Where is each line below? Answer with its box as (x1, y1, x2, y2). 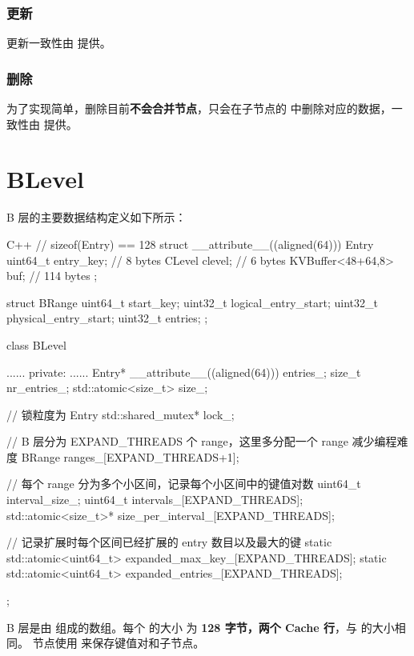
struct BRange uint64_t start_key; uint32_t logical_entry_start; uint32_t (6, 294, 378, 310)
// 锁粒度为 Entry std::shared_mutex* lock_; (6, 406, 235, 422)
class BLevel (6, 336, 66, 353)
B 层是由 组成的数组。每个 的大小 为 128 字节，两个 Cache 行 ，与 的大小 (6, 618, 395, 635)
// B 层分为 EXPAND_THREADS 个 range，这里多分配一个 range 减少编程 (6, 433, 397, 450)
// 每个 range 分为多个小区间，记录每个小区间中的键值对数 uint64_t (6, 475, 361, 492)
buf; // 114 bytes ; (6, 267, 98, 284)
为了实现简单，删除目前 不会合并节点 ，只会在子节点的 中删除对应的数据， (6, 100, 392, 117)
